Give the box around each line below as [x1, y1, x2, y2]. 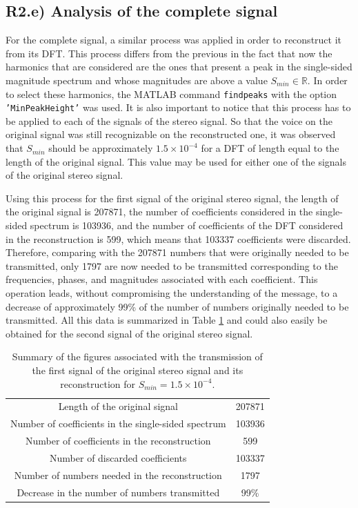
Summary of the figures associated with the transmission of [12, 349, 263, 364]
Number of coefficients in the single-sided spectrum [10, 416, 226, 431]
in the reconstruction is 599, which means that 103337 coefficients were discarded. [6, 231, 351, 246]
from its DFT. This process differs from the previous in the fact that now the [6, 46, 332, 60]
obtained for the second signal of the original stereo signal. [6, 326, 253, 340]
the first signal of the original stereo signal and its [32, 362, 243, 377]
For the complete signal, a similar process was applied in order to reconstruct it [6, 32, 342, 47]
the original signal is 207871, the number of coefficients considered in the [6, 204, 313, 219]
